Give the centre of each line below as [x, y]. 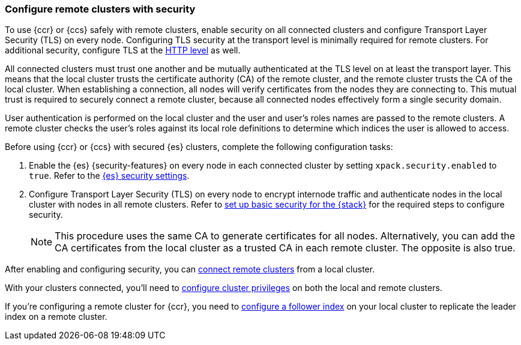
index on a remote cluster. [56, 317]
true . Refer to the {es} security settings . [109, 176]
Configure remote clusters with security [100, 9]
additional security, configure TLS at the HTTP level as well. [123, 50]
